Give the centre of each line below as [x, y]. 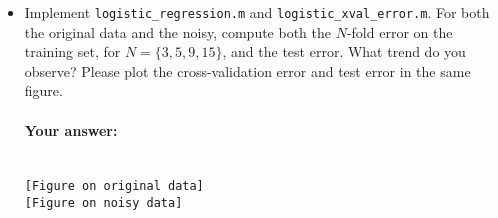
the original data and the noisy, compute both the [178, 31]
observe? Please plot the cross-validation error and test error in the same [247, 70]
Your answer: [71, 129]
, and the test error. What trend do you [344, 51]
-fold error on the [399, 31]
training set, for [72, 51]
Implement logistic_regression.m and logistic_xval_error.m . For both [257, 12]
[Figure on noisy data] [103, 203]
